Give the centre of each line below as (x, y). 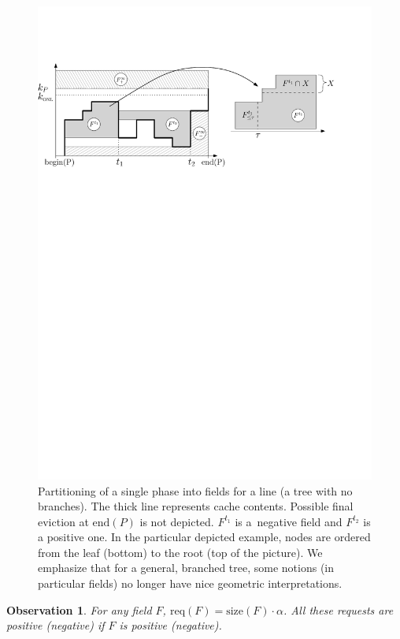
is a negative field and (289, 521)
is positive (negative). (170, 625)
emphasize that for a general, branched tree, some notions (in (186, 568)
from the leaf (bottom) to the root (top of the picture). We (180, 552)
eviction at (63, 521)
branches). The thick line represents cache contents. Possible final (196, 506)
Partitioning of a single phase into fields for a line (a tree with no (195, 490)
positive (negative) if (56, 625)
